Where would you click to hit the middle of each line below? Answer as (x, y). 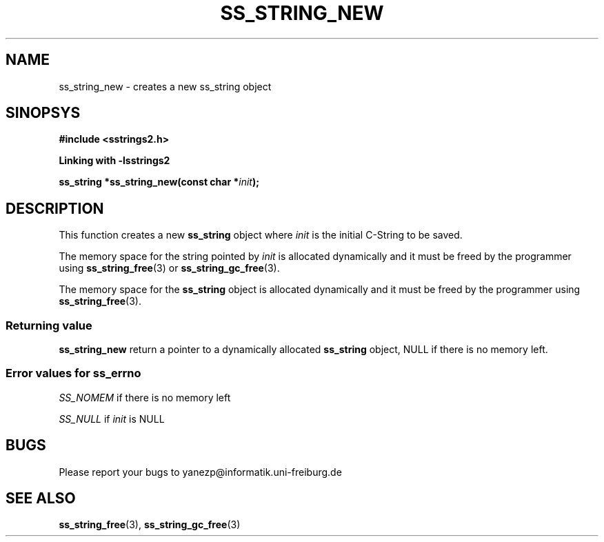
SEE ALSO (41, 499)
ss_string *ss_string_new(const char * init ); (159, 182)
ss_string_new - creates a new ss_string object (165, 86)
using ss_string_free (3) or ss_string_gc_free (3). (169, 268)
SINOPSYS (43, 113)
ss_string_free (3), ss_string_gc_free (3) (150, 525)
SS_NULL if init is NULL (112, 419)
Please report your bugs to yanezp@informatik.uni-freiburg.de (200, 472)
